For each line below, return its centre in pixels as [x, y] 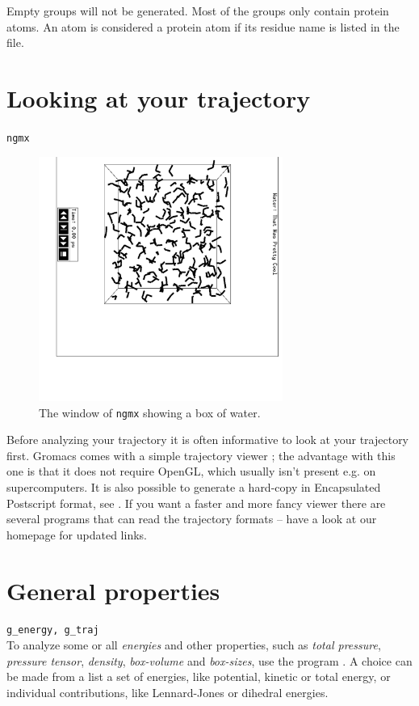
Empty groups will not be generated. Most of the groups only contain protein [198, 11]
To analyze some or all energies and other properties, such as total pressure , [194, 645]
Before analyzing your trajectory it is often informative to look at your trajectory [208, 440]
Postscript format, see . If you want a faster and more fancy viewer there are [196, 503]
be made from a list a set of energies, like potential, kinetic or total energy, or [199, 676]
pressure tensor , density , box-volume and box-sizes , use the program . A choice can [209, 660]
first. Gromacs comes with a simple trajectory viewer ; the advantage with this [201, 455]
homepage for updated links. [77, 534]
